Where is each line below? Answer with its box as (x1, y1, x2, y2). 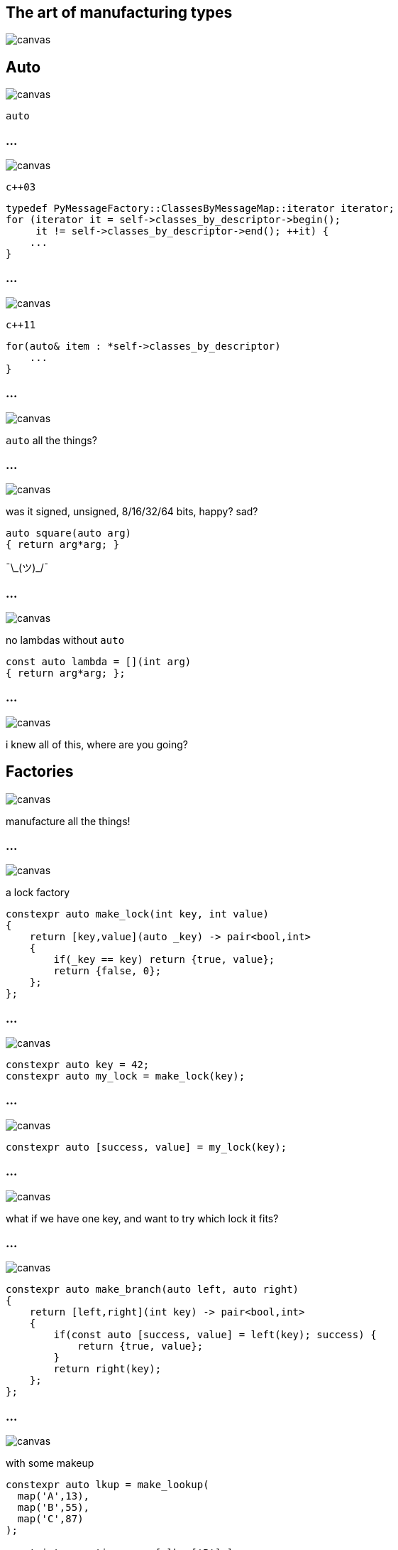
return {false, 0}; (53, 965, 162, 977)
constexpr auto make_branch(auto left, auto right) (6, 1283, 299, 1296)
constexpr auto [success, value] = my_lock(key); (6, 1141, 287, 1153)
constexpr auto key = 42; (6, 1059, 150, 1071)
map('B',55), (17, 1502, 90, 1514)
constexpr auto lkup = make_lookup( (6, 1479, 209, 1491)
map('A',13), (17, 1490, 90, 1502)
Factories (6, 763, 74, 781)
